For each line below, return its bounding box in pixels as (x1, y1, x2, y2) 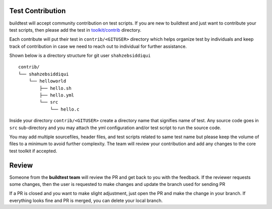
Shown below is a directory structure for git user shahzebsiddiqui (9, 53, 151, 59)
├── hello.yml (39, 92, 75, 98)
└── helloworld (28, 78, 66, 84)
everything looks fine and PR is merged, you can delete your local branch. (9, 197, 163, 203)
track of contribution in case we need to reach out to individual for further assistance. (9, 43, 187, 49)
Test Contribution (9, 7, 66, 15)
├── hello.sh (39, 85, 72, 91)
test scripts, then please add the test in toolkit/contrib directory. (9, 27, 142, 33)
